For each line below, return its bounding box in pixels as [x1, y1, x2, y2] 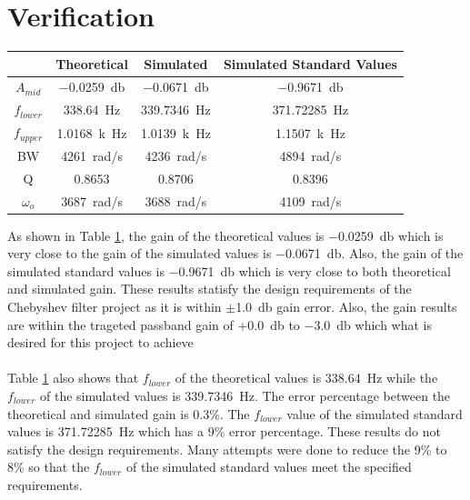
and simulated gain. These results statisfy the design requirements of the [7, 279, 412, 298]
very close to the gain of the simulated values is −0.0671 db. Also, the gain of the [7, 244, 464, 263]
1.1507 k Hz [275, 123, 345, 142]
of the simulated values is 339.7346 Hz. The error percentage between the [40, 385, 451, 405]
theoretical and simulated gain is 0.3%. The [7, 404, 250, 423]
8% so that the [7, 457, 90, 476]
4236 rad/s [145, 145, 207, 165]
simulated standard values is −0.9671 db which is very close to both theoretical [7, 261, 451, 280]
